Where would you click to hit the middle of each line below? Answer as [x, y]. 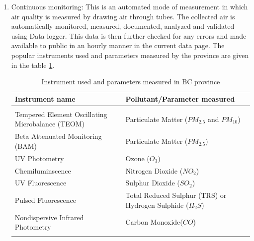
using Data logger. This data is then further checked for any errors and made [129, 35]
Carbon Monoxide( [154, 222]
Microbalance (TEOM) [50, 124]
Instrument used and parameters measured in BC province [131, 82]
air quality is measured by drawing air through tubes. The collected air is [123, 16]
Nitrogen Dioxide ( [154, 170]
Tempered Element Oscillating [61, 114]
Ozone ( [137, 158]
